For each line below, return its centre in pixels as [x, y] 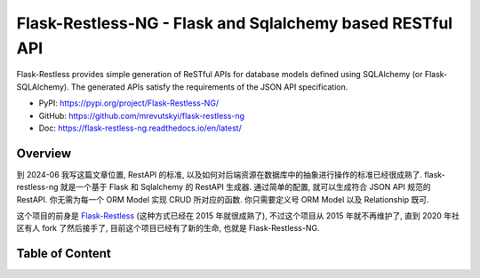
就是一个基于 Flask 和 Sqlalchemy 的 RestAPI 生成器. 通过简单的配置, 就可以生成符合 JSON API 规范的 [245, 187]
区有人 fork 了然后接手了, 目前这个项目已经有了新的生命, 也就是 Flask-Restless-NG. [168, 228]
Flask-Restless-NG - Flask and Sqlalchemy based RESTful [235, 23]
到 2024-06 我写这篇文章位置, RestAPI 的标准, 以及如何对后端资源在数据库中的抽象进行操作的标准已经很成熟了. [219, 174]
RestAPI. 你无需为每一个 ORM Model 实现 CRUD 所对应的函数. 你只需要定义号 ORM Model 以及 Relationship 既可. [223, 199]
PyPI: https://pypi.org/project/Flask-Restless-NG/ [129, 103]
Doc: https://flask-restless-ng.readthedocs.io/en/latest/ [140, 128]
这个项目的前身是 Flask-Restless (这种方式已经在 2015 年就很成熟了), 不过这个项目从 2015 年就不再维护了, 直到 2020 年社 [238, 215]
